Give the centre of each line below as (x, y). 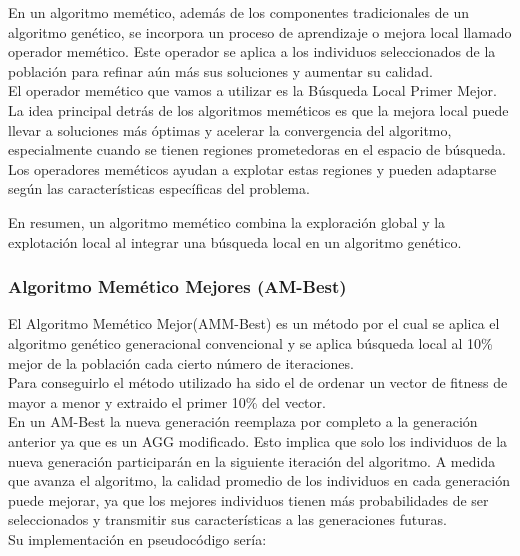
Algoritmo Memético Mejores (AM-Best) (177, 286)
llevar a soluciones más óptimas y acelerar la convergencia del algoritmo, (230, 129)
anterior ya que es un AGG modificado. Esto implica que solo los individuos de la (258, 440)
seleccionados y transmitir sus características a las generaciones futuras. (227, 519)
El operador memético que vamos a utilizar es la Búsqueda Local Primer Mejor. (252, 90)
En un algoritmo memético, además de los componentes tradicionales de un (238, 12)
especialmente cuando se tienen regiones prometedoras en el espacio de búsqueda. (257, 149)
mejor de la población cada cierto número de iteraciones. (181, 362)
